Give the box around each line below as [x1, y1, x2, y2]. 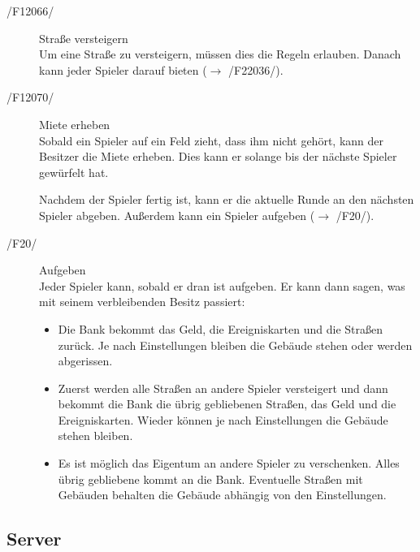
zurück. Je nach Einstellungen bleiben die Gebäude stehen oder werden [58, 336, 413, 353]
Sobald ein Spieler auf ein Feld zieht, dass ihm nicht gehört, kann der [39, 132, 384, 149]
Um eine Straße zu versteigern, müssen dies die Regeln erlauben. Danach [39, 45, 401, 63]
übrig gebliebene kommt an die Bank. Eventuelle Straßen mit [58, 470, 363, 487]
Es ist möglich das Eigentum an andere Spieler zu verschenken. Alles [58, 455, 400, 472]
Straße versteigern [39, 29, 128, 46]
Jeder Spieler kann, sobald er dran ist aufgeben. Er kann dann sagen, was [39, 277, 405, 294]
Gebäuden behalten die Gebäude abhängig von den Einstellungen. [58, 486, 387, 503]
